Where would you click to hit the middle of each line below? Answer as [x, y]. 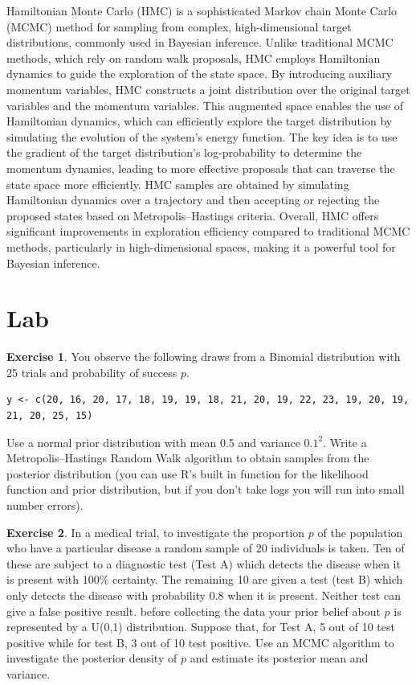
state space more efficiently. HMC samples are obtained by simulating [178, 184]
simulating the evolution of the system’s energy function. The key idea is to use [202, 136]
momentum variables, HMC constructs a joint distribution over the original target [208, 89]
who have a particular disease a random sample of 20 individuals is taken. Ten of [206, 548]
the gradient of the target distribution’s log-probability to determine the [184, 152]
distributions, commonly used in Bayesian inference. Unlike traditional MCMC [200, 42]
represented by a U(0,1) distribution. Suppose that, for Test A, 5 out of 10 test [201, 627]
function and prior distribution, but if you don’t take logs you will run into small [206, 489]
